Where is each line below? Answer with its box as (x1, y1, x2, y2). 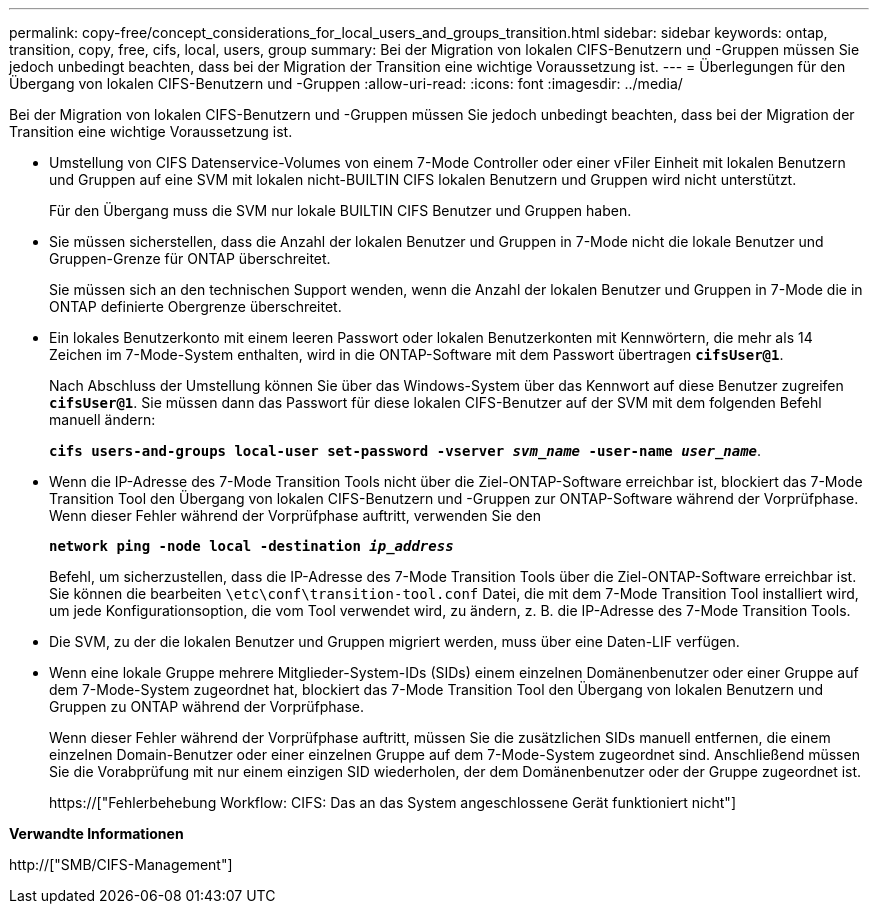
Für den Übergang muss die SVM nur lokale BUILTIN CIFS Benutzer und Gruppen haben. (49, 202, 632, 219)
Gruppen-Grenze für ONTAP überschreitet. (49, 250, 331, 267)
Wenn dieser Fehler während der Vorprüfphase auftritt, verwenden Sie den (49, 507, 541, 524)
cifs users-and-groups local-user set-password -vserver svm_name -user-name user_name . (49, 442, 762, 459)
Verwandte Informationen (9, 825, 184, 842)
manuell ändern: (49, 411, 156, 428)
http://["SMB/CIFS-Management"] (9, 856, 233, 873)
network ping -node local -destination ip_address (49, 538, 454, 554)
